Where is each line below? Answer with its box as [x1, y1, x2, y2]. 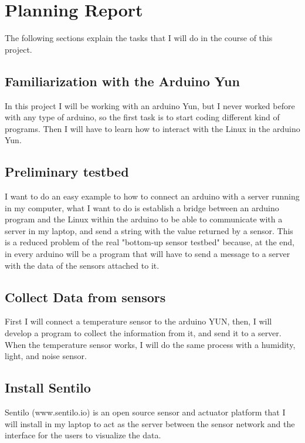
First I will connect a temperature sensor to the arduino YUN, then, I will [5, 315, 272, 327]
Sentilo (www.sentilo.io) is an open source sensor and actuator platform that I [5, 406, 286, 418]
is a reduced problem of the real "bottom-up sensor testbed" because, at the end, [5, 236, 294, 248]
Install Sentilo [5, 378, 91, 397]
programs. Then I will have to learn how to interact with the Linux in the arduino [5, 122, 300, 134]
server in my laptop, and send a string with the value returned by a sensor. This [5, 224, 293, 236]
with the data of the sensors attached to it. [5, 259, 160, 271]
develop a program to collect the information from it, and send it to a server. [5, 327, 282, 339]
